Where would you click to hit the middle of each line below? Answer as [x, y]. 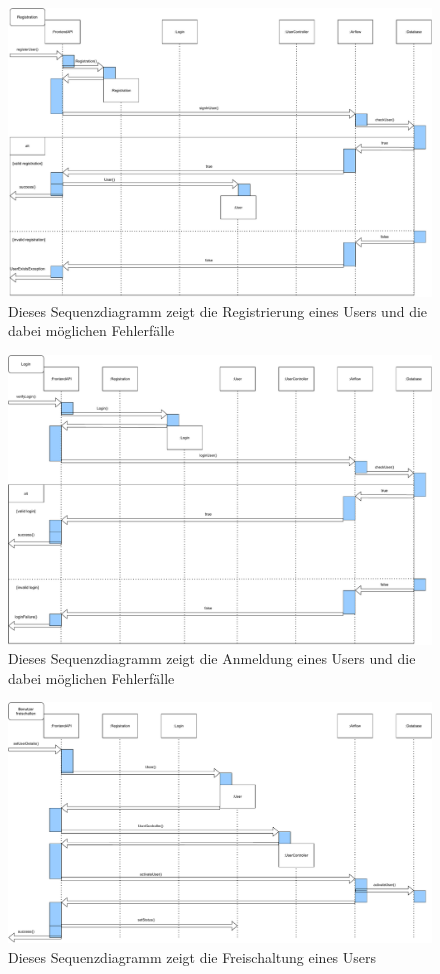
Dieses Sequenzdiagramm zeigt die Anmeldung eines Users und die [212, 658]
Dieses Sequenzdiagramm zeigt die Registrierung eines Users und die [218, 310]
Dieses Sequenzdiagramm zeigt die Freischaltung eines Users [192, 956]
